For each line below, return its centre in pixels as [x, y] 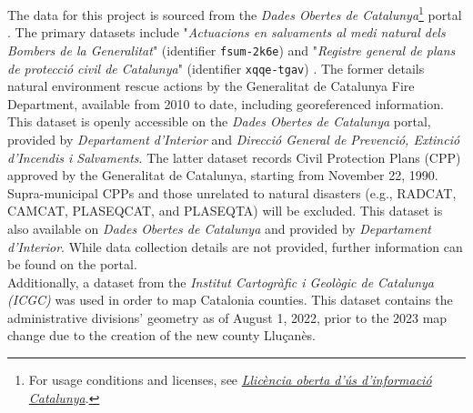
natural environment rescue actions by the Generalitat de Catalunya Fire [211, 86]
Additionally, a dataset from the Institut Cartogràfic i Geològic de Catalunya [221, 282]
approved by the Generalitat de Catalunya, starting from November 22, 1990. [223, 175]
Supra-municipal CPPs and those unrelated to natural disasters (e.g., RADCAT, [232, 192]
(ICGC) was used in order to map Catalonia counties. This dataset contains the [230, 300]
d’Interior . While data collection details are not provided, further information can [235, 246]
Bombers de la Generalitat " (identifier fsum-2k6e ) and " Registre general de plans [231, 50]
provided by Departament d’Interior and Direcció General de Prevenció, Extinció [234, 139]
